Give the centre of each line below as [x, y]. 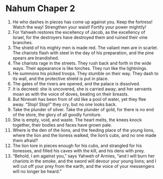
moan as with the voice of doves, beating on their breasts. [71, 94]
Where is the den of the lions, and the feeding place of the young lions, [83, 130]
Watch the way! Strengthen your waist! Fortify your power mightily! [79, 27]
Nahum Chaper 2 [41, 8]
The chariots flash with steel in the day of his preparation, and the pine [83, 53]
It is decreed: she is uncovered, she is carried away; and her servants [82, 89]
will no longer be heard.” [37, 171]
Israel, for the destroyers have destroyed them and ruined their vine [80, 37]
